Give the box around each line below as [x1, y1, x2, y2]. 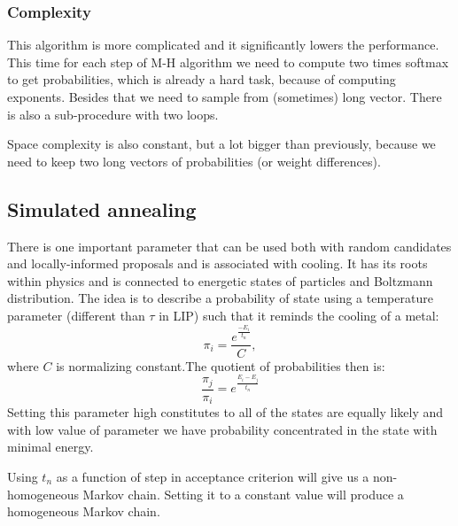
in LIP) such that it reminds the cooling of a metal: [159, 306, 439, 324]
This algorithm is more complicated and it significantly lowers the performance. [7, 35, 439, 54]
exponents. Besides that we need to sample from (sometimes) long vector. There [7, 88, 442, 105]
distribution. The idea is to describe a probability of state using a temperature [7, 289, 433, 307]
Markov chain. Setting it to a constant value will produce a [82, 484, 404, 503]
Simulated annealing [7, 195, 197, 222]
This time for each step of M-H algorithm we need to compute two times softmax [7, 52, 449, 71]
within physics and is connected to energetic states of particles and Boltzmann [7, 271, 433, 290]
